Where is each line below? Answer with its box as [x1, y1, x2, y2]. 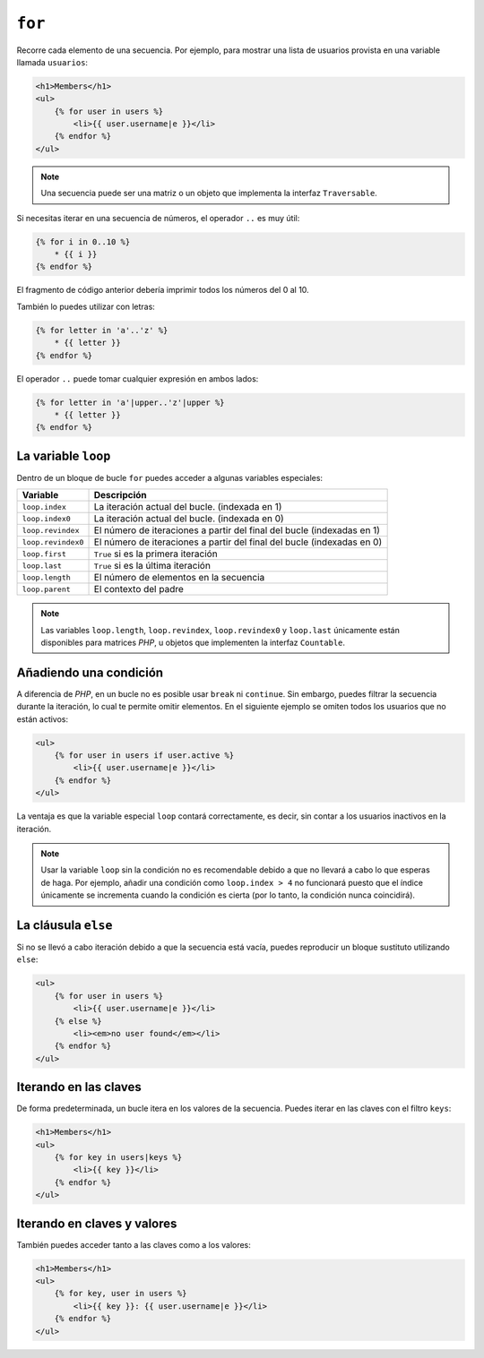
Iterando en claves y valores [16, 1216, 177, 1231]
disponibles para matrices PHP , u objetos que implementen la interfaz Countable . [40, 637, 345, 648]
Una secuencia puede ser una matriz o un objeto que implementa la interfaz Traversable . [40, 188, 378, 199]
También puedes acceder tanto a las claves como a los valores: [16, 1239, 251, 1250]
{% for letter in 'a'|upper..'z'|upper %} [35, 397, 225, 408]
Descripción [93, 489, 147, 502]
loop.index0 [22, 513, 71, 523]
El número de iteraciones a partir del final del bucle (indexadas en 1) [93, 524, 381, 537]
